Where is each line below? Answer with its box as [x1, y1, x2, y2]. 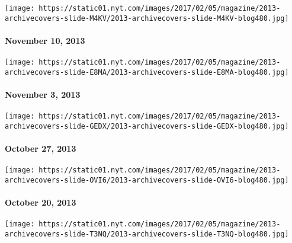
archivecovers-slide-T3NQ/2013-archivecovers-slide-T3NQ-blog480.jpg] [5, 230, 289, 239]
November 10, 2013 [5, 34, 85, 46]
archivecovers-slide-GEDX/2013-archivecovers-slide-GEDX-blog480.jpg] [5, 121, 289, 130]
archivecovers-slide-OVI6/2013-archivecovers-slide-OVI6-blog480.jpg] [5, 175, 289, 184]
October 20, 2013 [5, 196, 76, 209]
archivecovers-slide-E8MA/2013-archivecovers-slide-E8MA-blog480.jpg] [5, 68, 289, 76]
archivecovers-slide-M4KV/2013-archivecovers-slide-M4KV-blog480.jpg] [5, 14, 289, 23]
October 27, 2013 [5, 142, 76, 155]
